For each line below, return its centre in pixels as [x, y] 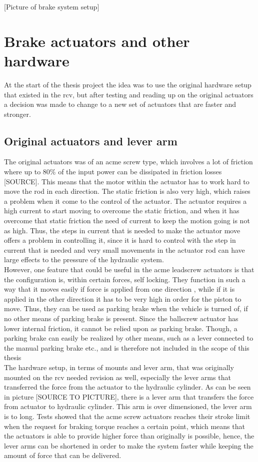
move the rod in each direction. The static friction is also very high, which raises [127, 191]
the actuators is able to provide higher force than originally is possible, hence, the [129, 436]
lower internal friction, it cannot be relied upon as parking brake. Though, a [121, 328]
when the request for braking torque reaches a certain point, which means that [124, 426]
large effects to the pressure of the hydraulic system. [84, 259]
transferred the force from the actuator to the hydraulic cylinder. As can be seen [127, 387]
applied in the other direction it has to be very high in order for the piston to [123, 298]
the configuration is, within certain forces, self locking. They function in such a [125, 279]
